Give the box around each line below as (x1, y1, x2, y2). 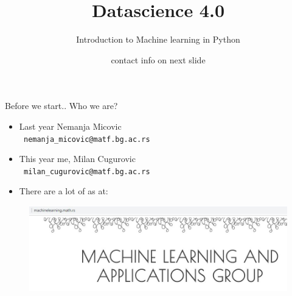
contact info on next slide (111, 53, 206, 66)
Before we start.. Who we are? (5, 99, 118, 112)
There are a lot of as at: (19, 185, 108, 197)
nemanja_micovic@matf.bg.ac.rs (23, 135, 150, 144)
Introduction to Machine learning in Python (76, 33, 240, 46)
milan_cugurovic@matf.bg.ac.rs (23, 167, 150, 176)
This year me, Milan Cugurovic (19, 152, 136, 165)
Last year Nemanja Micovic (19, 119, 122, 132)
